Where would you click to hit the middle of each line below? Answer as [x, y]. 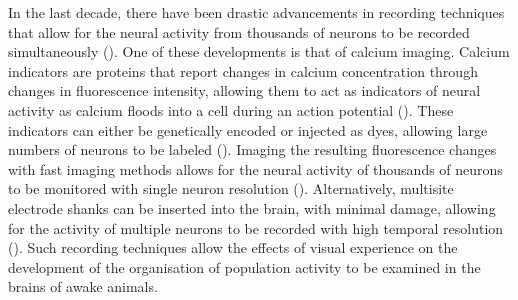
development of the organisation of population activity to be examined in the [244, 266]
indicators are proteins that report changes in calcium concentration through [243, 70]
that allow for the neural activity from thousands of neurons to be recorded [239, 31]
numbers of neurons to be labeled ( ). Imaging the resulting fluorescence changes [252, 149]
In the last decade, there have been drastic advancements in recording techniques [256, 12]
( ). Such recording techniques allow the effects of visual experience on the [233, 247]
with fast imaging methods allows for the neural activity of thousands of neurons [255, 168]
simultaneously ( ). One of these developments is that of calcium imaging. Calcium [259, 51]
